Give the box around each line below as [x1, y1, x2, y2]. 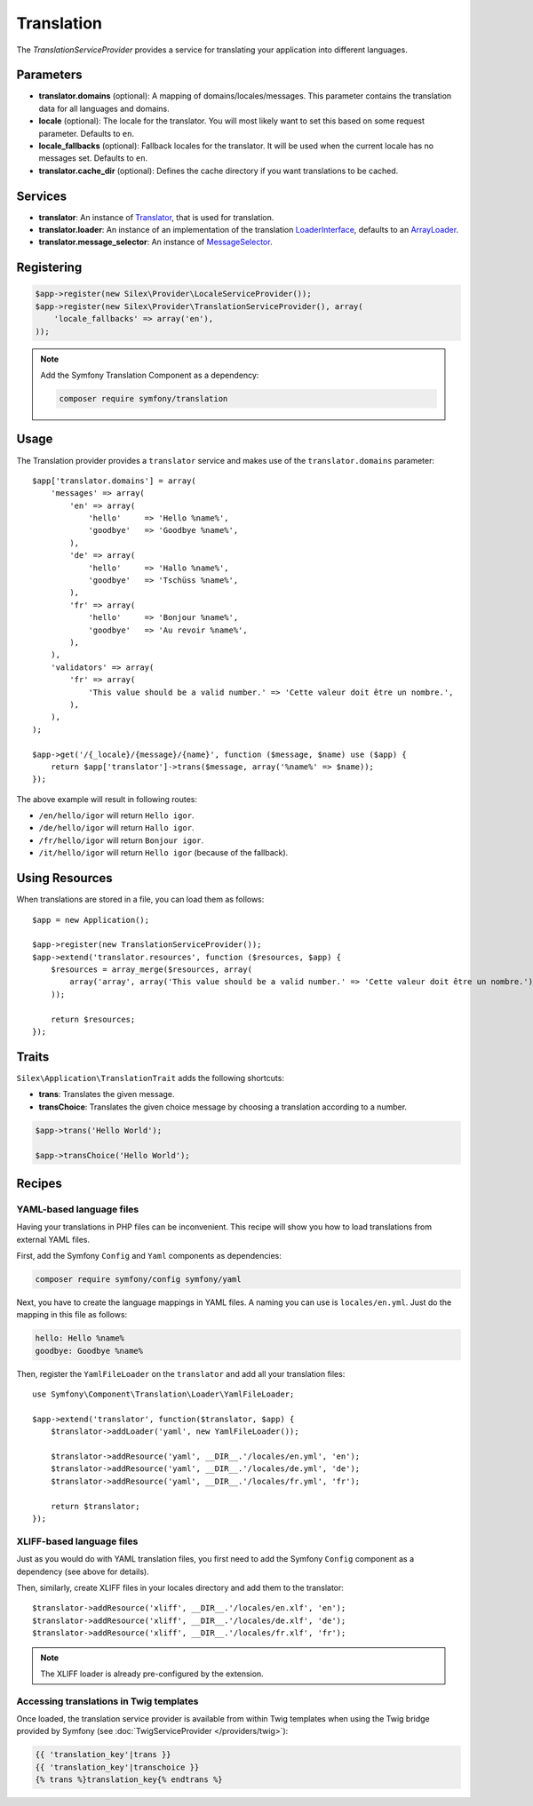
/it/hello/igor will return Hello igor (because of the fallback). [38, 847, 289, 858]
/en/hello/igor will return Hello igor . [38, 810, 195, 821]
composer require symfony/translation [59, 394, 228, 404]
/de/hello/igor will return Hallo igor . [38, 823, 195, 833]
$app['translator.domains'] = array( [32, 475, 197, 486]
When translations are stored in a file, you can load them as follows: [16, 894, 265, 905]
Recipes [16, 1175, 62, 1190]
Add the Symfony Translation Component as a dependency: [40, 370, 259, 381]
